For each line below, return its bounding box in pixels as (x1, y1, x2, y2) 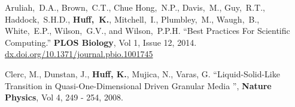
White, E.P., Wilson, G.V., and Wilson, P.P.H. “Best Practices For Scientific (5, 24, 290, 37)
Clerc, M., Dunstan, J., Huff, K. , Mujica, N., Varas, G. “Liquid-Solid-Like (5, 67, 280, 80)
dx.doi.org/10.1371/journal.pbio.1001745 (5, 48, 153, 60)
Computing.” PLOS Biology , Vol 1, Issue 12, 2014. (5, 36, 197, 48)
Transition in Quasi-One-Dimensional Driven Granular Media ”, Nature (5, 79, 272, 92)
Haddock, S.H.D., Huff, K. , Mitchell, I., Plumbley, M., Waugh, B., (5, 12, 260, 25)
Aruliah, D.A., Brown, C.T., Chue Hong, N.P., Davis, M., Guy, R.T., (5, 1, 265, 13)
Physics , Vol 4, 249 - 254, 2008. (5, 91, 123, 103)
